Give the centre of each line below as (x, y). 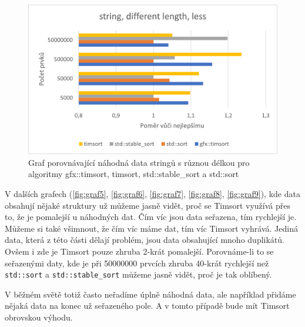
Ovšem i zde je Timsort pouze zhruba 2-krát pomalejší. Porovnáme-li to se (139, 251)
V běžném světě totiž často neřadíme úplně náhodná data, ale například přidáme (150, 294)
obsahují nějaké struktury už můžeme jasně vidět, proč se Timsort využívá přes (148, 205)
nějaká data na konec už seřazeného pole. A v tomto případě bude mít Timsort (147, 306)
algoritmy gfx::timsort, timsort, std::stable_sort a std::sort (134, 174)
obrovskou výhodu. (39, 317)
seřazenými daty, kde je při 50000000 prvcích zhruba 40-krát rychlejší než (137, 263)
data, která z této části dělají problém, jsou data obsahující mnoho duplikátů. (145, 240)
